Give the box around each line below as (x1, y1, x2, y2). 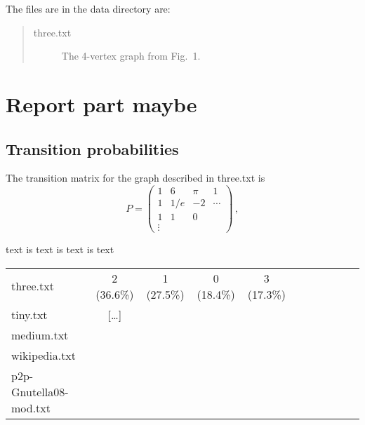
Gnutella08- (11, 383, 69, 400)
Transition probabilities (6, 137, 179, 159)
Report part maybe (6, 89, 197, 118)
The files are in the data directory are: (6, 1, 171, 15)
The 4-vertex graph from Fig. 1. (61, 48, 201, 63)
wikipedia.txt (11, 346, 77, 363)
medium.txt (11, 326, 69, 343)
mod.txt (11, 399, 51, 416)
